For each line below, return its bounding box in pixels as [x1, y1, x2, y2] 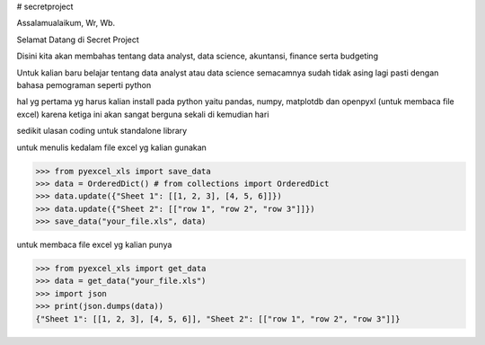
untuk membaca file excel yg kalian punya [16, 239, 172, 251]
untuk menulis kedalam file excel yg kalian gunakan [16, 142, 207, 153]
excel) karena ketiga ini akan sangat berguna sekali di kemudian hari [16, 109, 269, 119]
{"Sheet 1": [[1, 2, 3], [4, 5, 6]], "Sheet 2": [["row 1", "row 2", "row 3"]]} [35, 314, 401, 323]
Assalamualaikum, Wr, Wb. [16, 18, 116, 29]
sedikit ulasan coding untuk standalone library [16, 126, 188, 137]
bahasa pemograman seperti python [16, 79, 152, 90]
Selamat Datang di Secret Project [16, 34, 139, 45]
